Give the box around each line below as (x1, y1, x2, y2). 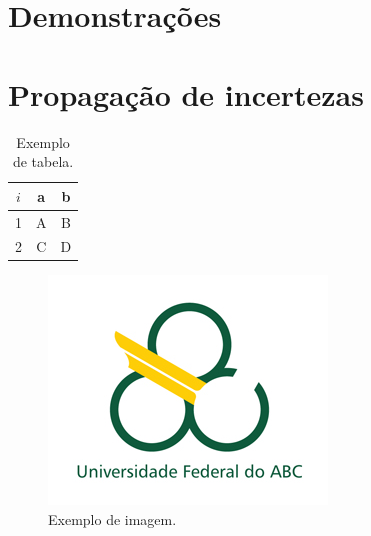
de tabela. (12, 151, 74, 172)
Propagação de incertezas (8, 73, 364, 114)
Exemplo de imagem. (48, 509, 177, 530)
